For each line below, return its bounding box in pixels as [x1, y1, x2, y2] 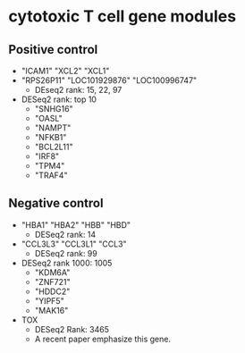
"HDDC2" [34, 286, 71, 297]
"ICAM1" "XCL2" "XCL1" [21, 65, 110, 76]
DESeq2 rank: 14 [34, 229, 97, 240]
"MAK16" [34, 305, 69, 315]
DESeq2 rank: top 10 [21, 94, 97, 105]
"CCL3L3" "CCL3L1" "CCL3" [21, 239, 127, 249]
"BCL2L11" [34, 141, 73, 152]
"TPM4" [34, 161, 65, 171]
